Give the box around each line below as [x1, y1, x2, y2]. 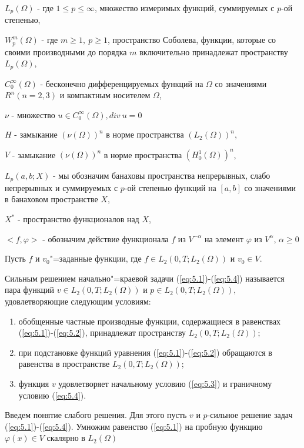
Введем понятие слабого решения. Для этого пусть [5, 409, 187, 421]
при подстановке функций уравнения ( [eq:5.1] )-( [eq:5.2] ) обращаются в [18, 346, 272, 358]
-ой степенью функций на [124, 181, 216, 193]
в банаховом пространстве [5, 193, 98, 205]
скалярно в [46, 432, 85, 444]
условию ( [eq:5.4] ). [18, 389, 86, 401]
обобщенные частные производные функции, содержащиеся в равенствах [18, 315, 281, 327]
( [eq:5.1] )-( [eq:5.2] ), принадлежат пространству [18, 326, 186, 339]
